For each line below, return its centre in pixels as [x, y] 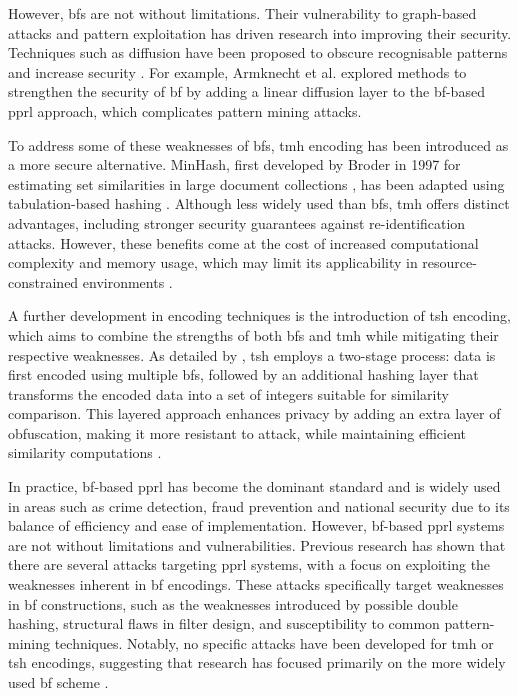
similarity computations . [85, 452]
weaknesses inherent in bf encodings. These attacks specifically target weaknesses [256, 584]
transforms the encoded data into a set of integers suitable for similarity [228, 393]
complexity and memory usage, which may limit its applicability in [213, 262]
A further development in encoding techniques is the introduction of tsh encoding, [259, 315]
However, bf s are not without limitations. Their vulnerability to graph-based [242, 13]
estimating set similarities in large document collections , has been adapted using [256, 183]
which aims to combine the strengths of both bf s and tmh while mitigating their [253, 334]
